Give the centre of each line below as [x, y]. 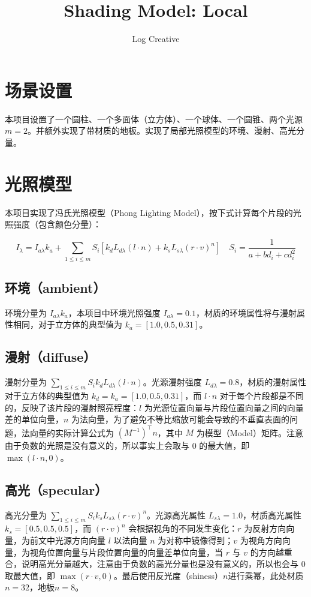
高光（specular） [56, 489]
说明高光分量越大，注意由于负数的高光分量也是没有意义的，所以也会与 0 [163, 564]
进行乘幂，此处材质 [266, 575]
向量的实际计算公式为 [72, 432]
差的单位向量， [34, 419]
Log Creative [156, 39]
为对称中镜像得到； [196, 540]
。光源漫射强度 [172, 382]
